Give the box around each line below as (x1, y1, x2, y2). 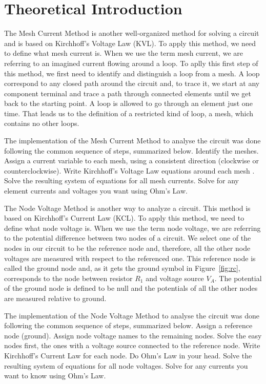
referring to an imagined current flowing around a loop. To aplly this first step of (4, 57, 258, 68)
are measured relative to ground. (4, 292, 107, 303)
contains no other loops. (4, 118, 79, 129)
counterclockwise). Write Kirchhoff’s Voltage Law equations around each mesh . (4, 165, 255, 176)
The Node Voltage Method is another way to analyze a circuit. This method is (4, 202, 251, 213)
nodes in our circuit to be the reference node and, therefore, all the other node (4, 243, 251, 253)
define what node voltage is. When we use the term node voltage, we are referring (4, 222, 261, 233)
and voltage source (146, 272, 204, 283)
